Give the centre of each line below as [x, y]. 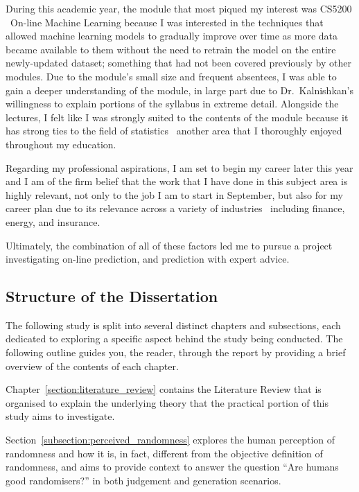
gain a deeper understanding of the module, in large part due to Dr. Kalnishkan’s [179, 90]
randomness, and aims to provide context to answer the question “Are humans [172, 467]
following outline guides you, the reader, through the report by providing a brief [176, 352]
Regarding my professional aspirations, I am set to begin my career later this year [179, 167]
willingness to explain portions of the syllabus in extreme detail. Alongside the [172, 104]
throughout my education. [61, 144]
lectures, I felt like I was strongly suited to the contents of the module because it [177, 117]
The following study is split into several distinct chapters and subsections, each [173, 325]
